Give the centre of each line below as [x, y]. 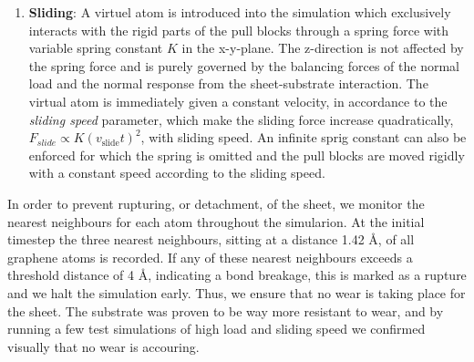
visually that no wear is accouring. [103, 346]
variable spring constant [96, 48]
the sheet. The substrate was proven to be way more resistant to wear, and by [226, 310]
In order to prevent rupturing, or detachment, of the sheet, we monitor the [216, 203]
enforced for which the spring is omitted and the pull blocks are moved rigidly [247, 155]
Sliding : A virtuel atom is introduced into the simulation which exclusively [240, 12]
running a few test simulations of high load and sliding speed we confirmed [216, 329]
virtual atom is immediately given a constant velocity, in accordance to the [238, 101]
